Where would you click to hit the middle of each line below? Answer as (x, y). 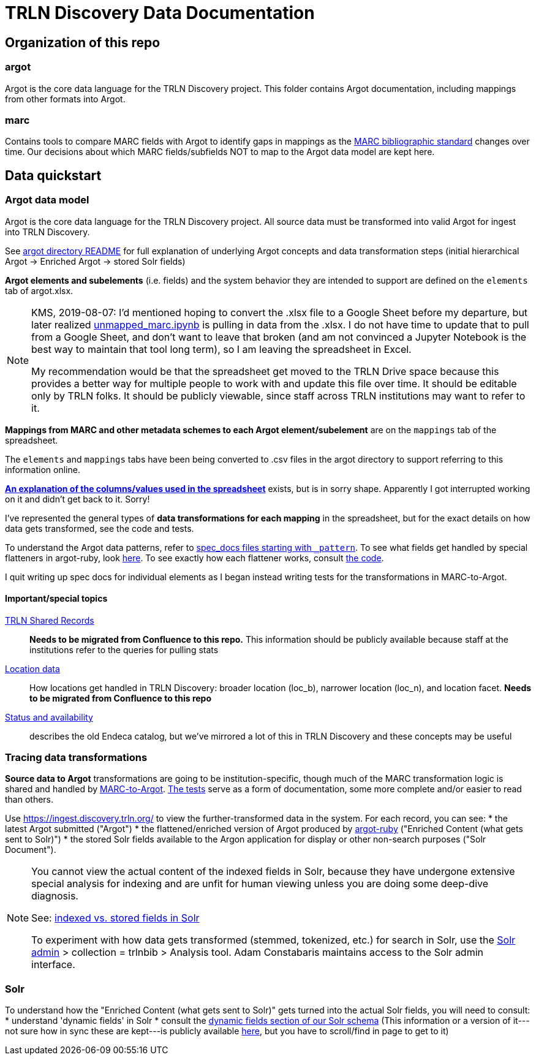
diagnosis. (55, 896)
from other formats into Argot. (65, 99)
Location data (32, 668)
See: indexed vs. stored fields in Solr (115, 918)
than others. (29, 800)
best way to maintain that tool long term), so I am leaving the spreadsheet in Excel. (221, 349)
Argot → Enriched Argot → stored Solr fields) (95, 261)
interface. (53, 965)
